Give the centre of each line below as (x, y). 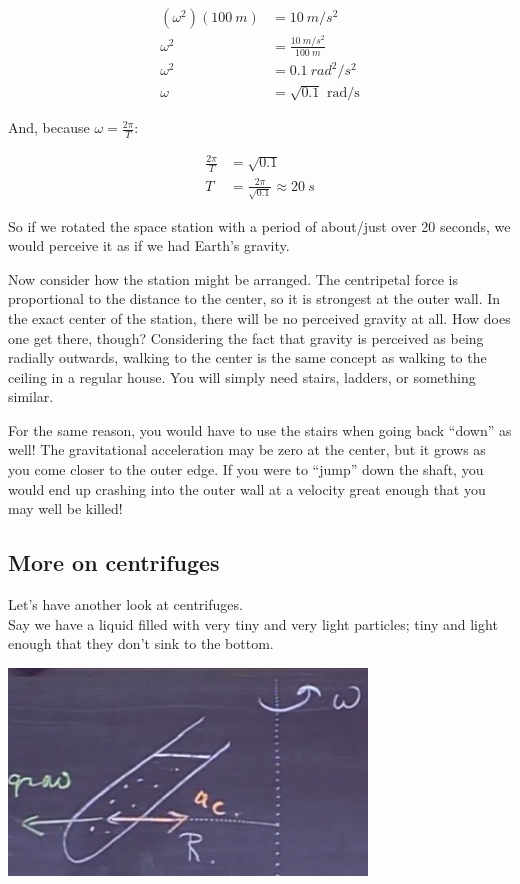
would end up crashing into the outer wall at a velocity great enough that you (247, 488)
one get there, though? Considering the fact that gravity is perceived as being (246, 337)
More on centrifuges (114, 562)
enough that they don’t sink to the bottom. (141, 643)
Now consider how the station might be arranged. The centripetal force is (233, 278)
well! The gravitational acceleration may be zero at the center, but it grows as (247, 449)
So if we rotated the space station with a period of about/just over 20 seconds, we (259, 225)
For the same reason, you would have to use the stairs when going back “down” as (260, 429)
